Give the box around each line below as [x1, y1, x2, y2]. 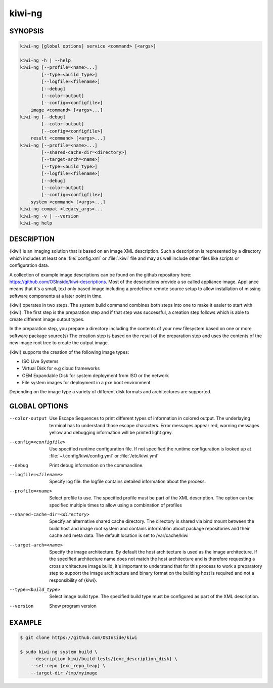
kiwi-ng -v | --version [20, 213, 79, 219]
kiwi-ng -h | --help [20, 57, 71, 63]
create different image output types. [9, 316, 84, 322]
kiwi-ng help [20, 220, 53, 226]
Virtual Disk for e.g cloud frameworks [22, 365, 100, 372]
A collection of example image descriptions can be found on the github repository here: [9, 271, 192, 278]
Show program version [49, 603, 97, 609]
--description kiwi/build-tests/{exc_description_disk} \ [30, 656, 177, 662]
